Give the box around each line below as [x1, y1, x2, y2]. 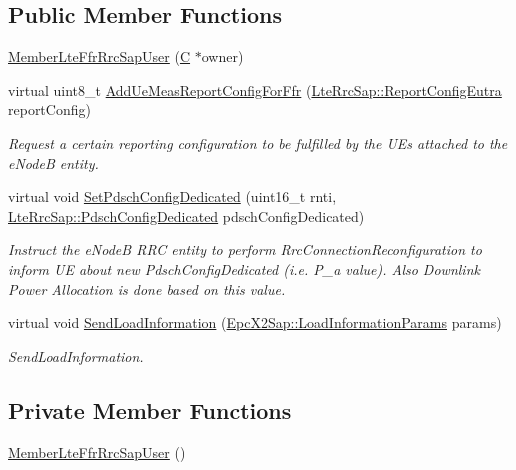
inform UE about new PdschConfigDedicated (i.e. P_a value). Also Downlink [8, 258, 480, 279]
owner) [201, 46, 244, 67]
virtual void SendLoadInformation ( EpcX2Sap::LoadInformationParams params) [8, 312, 502, 333]
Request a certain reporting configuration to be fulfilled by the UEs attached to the [8, 132, 508, 153]
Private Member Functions [8, 394, 292, 425]
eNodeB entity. [8, 152, 99, 173]
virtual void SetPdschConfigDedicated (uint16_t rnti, [8, 186, 337, 207]
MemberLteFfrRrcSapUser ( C [8, 46, 191, 67]
